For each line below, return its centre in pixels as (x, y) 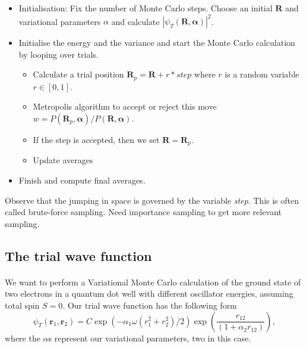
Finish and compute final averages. (82, 180)
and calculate (135, 21)
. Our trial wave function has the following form (150, 305)
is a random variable (262, 74)
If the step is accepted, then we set (96, 139)
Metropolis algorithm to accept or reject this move (125, 106)
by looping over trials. (59, 54)
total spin (22, 305)
